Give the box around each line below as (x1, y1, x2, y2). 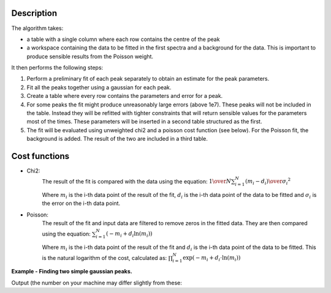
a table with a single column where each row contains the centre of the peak (26, 35, 220, 43)
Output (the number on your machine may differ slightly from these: (11, 279, 182, 286)
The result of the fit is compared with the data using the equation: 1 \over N (42, 177, 232, 185)
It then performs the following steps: (11, 64, 104, 72)
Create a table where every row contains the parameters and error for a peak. (26, 92, 223, 100)
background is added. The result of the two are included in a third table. (26, 135, 208, 143)
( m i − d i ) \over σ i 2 (245, 177, 291, 187)
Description (11, 8, 58, 18)
